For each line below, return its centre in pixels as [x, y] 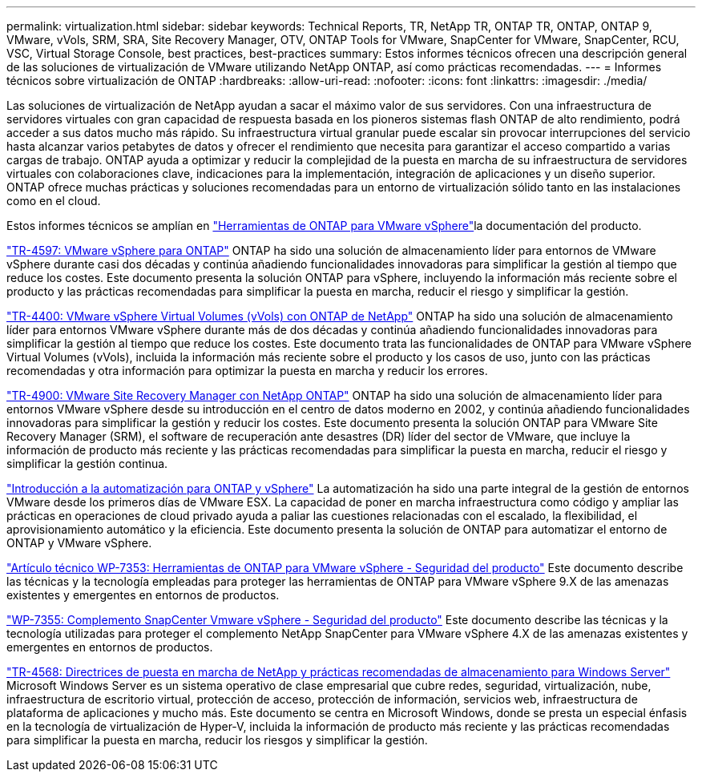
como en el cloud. [54, 201]
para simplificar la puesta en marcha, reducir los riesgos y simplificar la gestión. [217, 740]
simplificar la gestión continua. [87, 464]
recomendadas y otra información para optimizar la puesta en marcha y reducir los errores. [247, 371]
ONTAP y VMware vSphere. [79, 543]
